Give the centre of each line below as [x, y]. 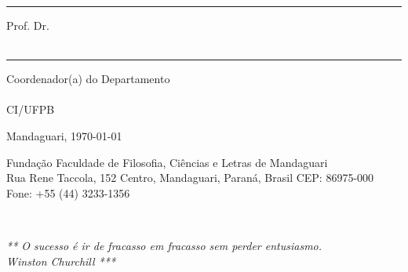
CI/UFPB [31, 109]
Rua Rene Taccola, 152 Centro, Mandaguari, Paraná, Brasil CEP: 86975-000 [190, 178]
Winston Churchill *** [61, 261]
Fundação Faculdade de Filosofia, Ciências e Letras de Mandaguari [167, 162]
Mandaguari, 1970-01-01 [64, 135]
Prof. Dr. [28, 25]
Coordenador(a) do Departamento [88, 79]
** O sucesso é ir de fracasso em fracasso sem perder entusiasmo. [164, 245]
